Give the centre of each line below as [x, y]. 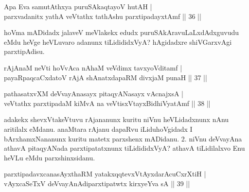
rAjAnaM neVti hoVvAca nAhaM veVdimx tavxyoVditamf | [93, 67]
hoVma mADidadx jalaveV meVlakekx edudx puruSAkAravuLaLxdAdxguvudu [121, 32]
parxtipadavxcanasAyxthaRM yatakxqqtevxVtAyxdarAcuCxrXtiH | [105, 174]
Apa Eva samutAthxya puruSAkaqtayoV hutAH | [78, 6]
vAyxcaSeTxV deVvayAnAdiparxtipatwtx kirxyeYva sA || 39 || [97, 183]
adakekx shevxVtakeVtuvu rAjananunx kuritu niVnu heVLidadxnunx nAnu [116, 119]
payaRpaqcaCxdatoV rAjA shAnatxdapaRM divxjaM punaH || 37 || [106, 77]
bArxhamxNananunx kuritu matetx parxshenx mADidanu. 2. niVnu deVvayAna [123, 138]
